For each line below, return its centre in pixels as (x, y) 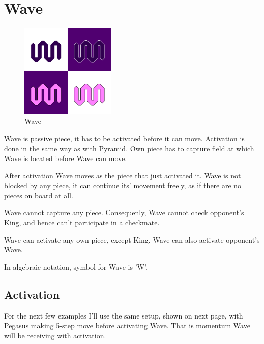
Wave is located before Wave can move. (66, 158)
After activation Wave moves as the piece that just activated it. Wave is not (123, 175)
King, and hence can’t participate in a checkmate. (82, 222)
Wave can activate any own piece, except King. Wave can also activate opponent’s (132, 239)
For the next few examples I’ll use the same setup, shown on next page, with (124, 315)
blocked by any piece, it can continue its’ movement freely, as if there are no (123, 185)
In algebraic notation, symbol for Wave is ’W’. (76, 266)
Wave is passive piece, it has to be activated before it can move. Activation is (124, 138)
